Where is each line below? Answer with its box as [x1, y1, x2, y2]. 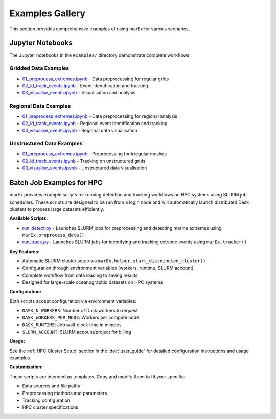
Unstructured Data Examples [9, 140, 83, 147]
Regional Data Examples [9, 103, 71, 110]
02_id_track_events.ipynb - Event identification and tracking [22, 82, 148, 89]
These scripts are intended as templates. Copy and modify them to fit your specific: [9, 373, 186, 380]
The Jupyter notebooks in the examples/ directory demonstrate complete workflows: [9, 52, 191, 58]
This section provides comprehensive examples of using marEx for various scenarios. [9, 26, 190, 32]
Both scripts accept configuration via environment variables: [9, 298, 137, 304]
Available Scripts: [9, 215, 48, 221]
